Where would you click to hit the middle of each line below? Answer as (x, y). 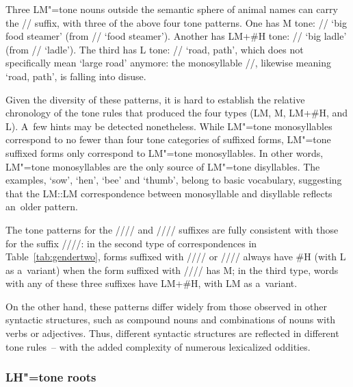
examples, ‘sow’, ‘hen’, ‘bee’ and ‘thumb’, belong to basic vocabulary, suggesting (174, 180)
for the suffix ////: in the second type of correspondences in (131, 243)
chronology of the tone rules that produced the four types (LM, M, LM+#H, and (177, 113)
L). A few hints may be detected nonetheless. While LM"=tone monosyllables (169, 126)
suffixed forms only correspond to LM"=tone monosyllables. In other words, (165, 152)
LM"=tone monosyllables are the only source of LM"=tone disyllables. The (163, 166)
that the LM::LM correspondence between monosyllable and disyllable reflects (169, 193)
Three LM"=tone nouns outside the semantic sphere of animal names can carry (172, 9)
